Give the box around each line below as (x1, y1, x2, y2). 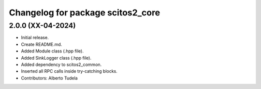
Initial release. (21, 35, 49, 40)
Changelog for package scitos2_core (9, 7, 160, 18)
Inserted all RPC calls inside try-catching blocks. (21, 68, 118, 74)
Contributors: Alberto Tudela (21, 75, 78, 81)
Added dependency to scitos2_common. (21, 62, 102, 67)
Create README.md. (21, 41, 62, 47)
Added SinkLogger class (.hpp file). (21, 55, 92, 61)
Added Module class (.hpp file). (21, 48, 84, 54)
